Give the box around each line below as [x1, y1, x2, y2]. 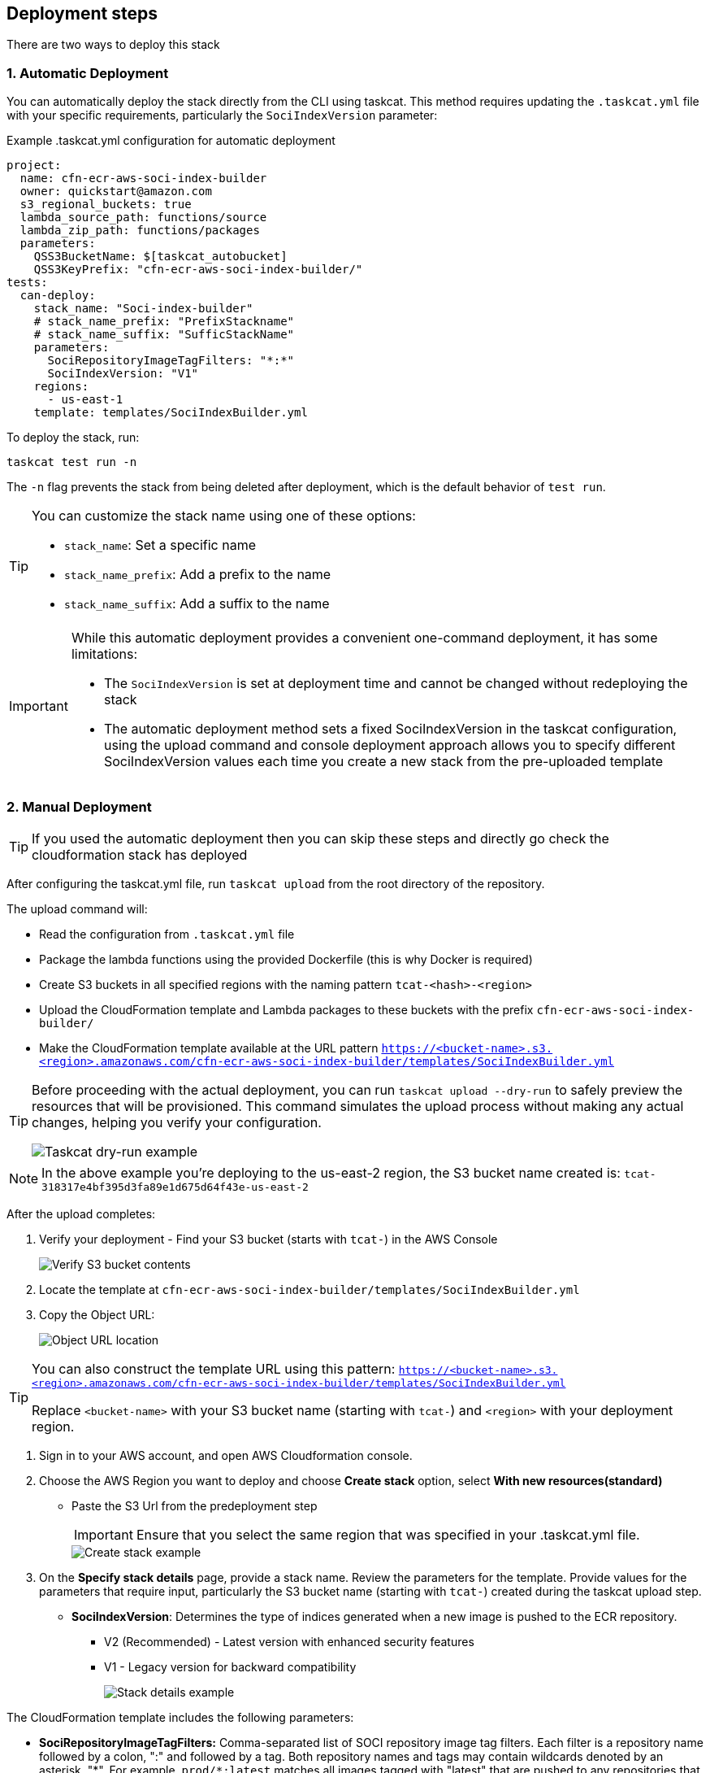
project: [6, 159, 62, 172]
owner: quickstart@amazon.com [19, 185, 212, 198]
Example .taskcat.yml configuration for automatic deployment [6, 133, 336, 148]
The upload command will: [6, 901, 148, 916]
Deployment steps [6, 3, 158, 24]
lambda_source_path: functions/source [19, 211, 267, 224]
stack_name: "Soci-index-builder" [33, 302, 253, 316]
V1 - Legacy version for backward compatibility [104, 1659, 357, 1674]
